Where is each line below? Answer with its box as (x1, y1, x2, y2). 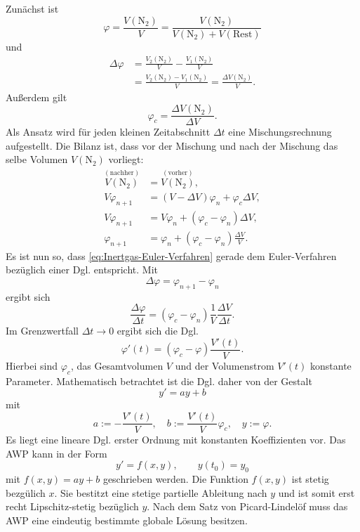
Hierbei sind (6, 358, 58, 373)
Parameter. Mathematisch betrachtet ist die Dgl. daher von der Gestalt (6, 373, 312, 388)
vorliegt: (108, 152, 144, 167)
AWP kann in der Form (6, 446, 107, 460)
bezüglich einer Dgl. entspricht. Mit (6, 262, 158, 277)
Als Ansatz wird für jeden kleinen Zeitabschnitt (6, 124, 211, 139)
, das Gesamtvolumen (70, 358, 164, 373)
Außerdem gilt (6, 89, 67, 104)
